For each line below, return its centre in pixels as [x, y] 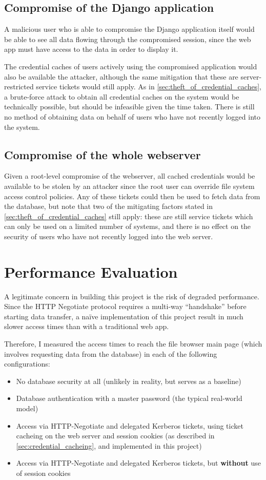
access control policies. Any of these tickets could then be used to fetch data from [132, 196]
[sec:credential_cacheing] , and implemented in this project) [109, 445]
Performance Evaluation [91, 271]
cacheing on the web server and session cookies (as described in [115, 436]
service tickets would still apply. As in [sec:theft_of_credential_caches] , [149, 87]
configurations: [27, 364]
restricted [19, 87]
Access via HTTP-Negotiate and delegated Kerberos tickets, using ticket [130, 425]
